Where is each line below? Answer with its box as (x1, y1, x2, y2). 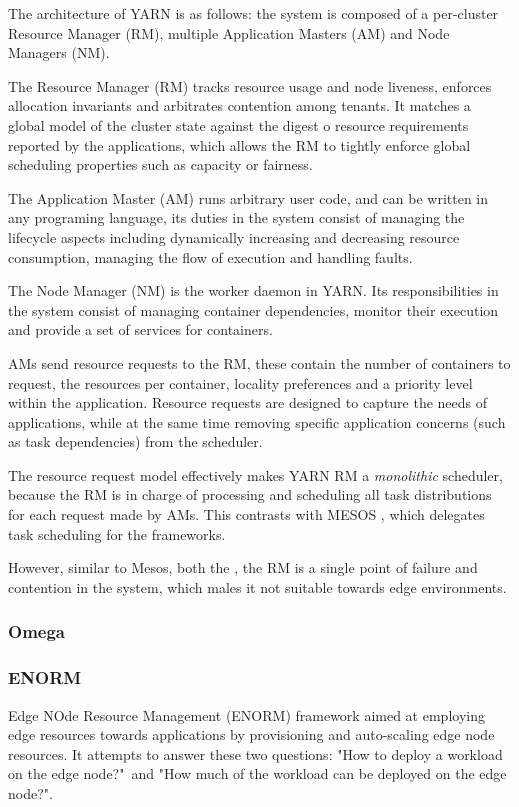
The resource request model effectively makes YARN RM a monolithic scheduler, (8, 464, 503, 485)
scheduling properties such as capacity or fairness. (8, 154, 313, 175)
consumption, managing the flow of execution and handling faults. (8, 246, 413, 267)
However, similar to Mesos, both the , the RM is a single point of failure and (8, 557, 478, 578)
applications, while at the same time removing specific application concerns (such (8, 411, 506, 432)
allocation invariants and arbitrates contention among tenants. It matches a (8, 95, 471, 116)
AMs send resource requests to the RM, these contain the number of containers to (8, 352, 511, 373)
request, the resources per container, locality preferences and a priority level (8, 372, 473, 393)
